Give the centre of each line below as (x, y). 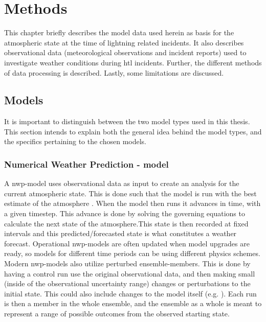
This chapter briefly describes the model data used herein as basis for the (119, 32)
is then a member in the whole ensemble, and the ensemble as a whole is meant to (133, 303)
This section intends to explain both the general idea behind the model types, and (133, 131)
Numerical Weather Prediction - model (86, 164)
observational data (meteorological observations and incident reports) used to (125, 52)
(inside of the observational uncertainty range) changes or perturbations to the (127, 283)
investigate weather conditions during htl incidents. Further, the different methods (133, 62)
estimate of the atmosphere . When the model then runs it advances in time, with (132, 203)
